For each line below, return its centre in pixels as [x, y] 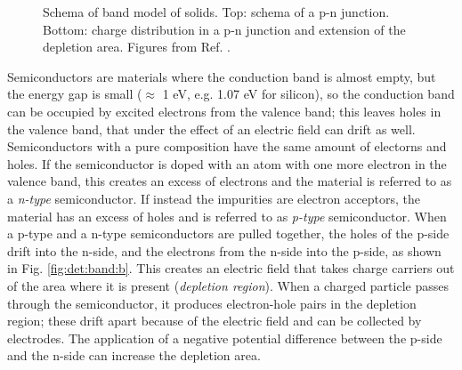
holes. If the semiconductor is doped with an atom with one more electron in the [227, 163]
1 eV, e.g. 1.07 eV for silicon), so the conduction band [308, 94]
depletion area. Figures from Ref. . [137, 47]
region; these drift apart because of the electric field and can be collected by [215, 321]
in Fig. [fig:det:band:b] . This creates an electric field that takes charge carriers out [231, 268]
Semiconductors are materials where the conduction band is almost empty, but [222, 76]
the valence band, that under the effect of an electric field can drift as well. [211, 129]
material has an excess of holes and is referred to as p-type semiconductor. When [227, 216]
